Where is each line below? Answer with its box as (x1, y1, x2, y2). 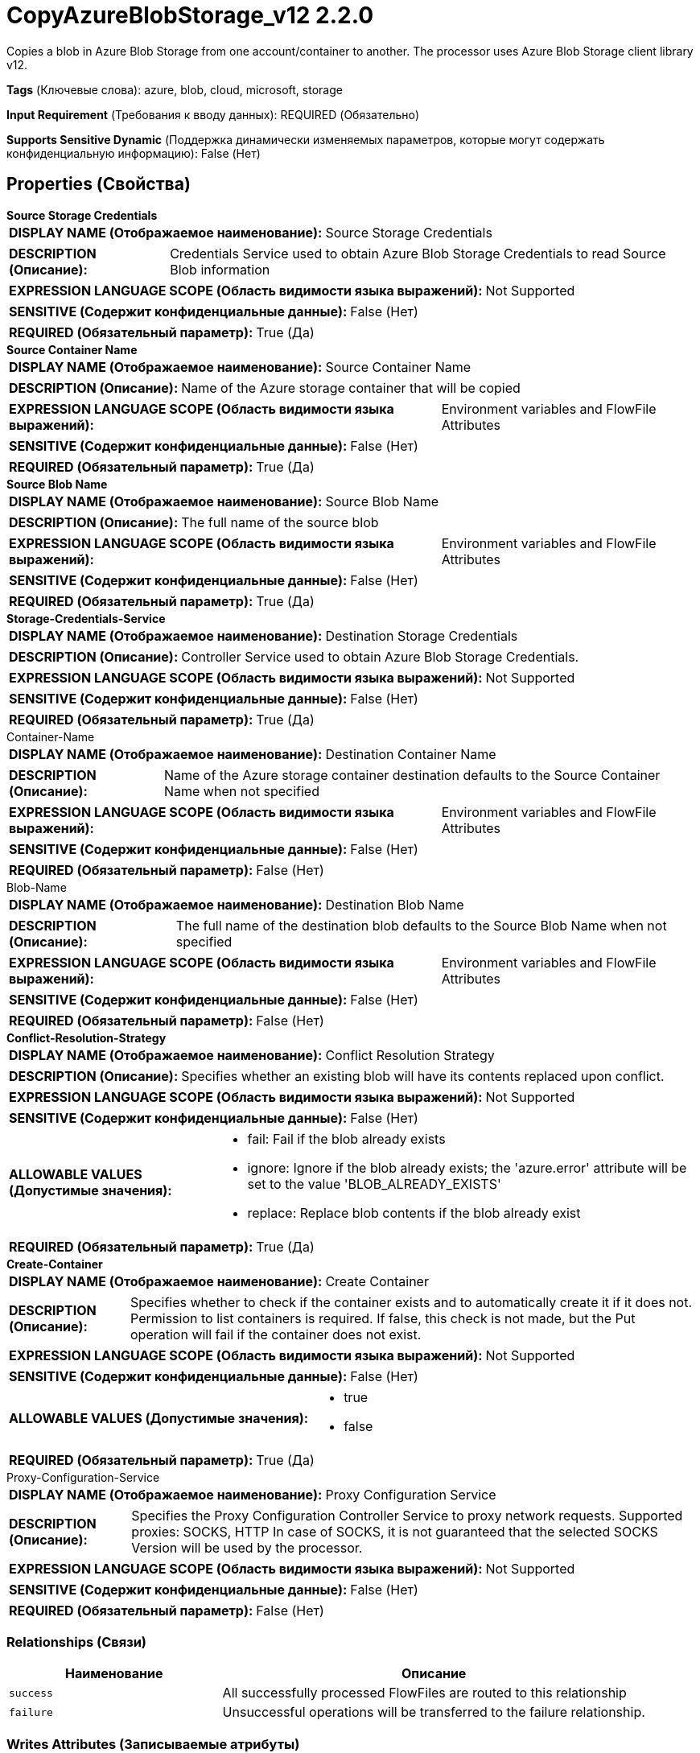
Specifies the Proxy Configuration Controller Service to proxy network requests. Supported (131, 1507, 683, 1524)
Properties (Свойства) (6, 174, 191, 195)
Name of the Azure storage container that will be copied (181, 379, 521, 396)
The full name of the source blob (181, 514, 379, 530)
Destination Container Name (325, 745, 496, 762)
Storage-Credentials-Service (6, 611, 166, 625)
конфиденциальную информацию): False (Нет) (6, 146, 261, 160)
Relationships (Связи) (6, 1633, 146, 1650)
